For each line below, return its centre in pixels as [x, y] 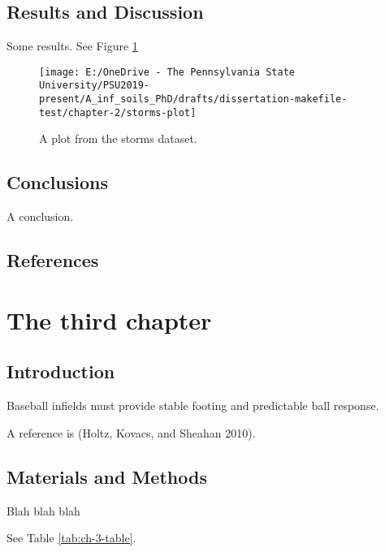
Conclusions [58, 182]
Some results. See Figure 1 [72, 46]
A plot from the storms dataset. [118, 138]
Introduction [61, 371]
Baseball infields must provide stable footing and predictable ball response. [193, 405]
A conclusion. [40, 216]
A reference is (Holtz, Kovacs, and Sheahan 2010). [131, 432]
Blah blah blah [43, 510]
